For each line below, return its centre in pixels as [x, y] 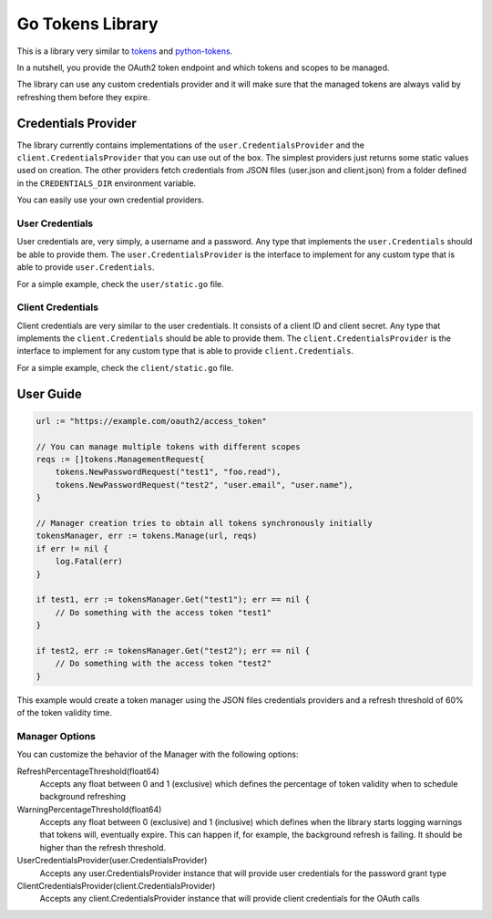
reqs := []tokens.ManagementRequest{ [120, 459]
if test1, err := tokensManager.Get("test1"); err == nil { [173, 600]
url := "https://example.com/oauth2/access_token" [152, 421]
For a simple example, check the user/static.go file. [121, 284]
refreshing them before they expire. [83, 97]
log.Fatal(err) [89, 562]
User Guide [49, 393]
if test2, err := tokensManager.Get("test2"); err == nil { [173, 651]
